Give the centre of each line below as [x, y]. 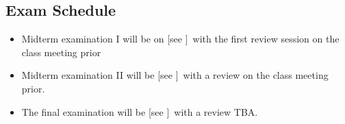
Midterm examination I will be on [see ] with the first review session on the [180, 39]
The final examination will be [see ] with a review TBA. [140, 111]
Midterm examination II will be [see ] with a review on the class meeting [175, 75]
